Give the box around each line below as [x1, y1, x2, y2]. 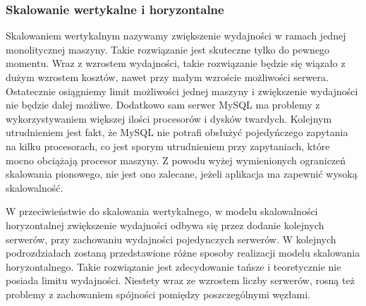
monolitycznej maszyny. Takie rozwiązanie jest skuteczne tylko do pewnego [6, 42, 330, 56]
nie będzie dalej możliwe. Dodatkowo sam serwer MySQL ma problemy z [6, 97, 320, 112]
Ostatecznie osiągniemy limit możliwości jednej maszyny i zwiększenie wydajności [6, 83, 358, 98]
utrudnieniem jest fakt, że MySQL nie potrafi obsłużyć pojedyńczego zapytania [6, 125, 348, 140]
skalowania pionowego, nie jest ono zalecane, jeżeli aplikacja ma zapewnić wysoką [6, 166, 358, 181]
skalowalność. [6, 180, 63, 195]
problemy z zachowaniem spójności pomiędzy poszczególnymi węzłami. [6, 286, 310, 301]
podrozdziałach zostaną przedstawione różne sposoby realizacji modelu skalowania [6, 245, 360, 260]
